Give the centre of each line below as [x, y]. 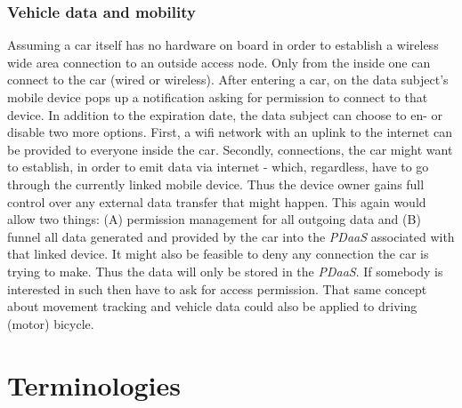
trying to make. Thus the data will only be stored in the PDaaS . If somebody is [225, 271]
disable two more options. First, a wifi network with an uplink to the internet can [230, 132]
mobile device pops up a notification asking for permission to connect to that [218, 97]
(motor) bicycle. [51, 323]
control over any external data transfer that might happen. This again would [217, 201]
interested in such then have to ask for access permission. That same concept [217, 288]
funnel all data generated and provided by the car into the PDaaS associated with [231, 236]
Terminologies [94, 384]
